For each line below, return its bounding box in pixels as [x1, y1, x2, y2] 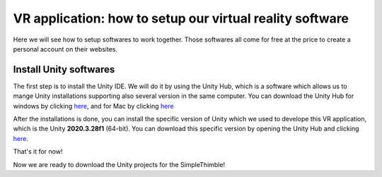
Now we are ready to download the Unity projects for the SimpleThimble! [13, 160, 226, 169]
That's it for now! [13, 147, 63, 156]
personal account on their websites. [13, 44, 118, 53]
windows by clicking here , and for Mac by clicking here [13, 102, 174, 110]
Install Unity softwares [13, 63, 115, 75]
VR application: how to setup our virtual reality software [13, 11, 349, 26]
